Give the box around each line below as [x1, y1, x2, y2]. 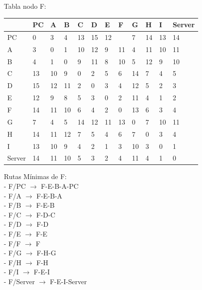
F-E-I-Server [50, 276, 87, 286]
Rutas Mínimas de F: [4, 171, 67, 181]
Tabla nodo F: [4, 1, 46, 11]
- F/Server [4, 276, 35, 286]
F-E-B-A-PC [41, 181, 79, 191]
